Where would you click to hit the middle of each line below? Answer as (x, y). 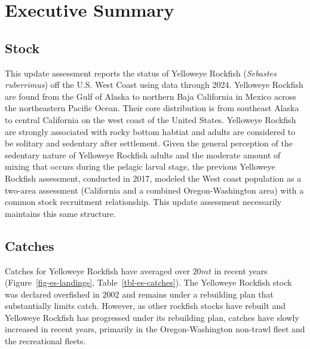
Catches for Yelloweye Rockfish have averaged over (97, 270)
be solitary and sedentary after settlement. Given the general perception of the (149, 143)
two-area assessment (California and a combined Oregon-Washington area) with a (154, 190)
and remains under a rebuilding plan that (198, 294)
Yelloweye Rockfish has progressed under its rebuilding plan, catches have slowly (152, 317)
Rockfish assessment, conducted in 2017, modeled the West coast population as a (153, 178)
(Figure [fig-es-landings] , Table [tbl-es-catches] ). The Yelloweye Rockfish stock (148, 282)
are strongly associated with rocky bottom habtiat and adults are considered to (150, 131)
